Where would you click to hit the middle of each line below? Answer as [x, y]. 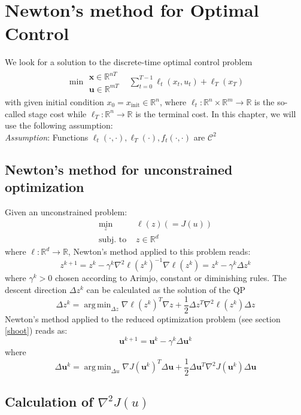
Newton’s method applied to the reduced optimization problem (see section [143, 318]
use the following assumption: [59, 125]
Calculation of [49, 401]
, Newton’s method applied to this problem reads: [159, 251]
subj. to [113, 240]
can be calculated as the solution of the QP [166, 290]
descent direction [36, 290]
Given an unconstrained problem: [66, 211]
